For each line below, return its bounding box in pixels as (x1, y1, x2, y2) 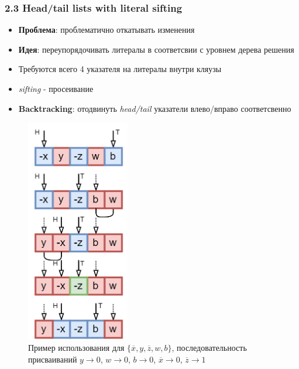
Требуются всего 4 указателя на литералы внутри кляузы (18, 63, 222, 75)
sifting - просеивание (18, 83, 94, 94)
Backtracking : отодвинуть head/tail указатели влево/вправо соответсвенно (18, 102, 291, 114)
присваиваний (28, 353, 77, 365)
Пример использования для (28, 341, 125, 353)
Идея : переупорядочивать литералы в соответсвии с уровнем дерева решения (18, 43, 294, 55)
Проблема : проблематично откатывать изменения (18, 23, 195, 36)
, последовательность (171, 341, 247, 353)
